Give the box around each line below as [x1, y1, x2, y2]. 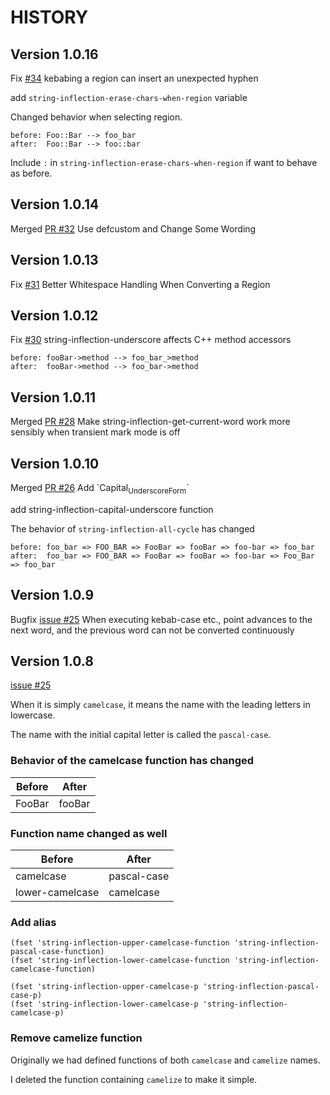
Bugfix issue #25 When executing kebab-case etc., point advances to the [10, 613, 313, 625]
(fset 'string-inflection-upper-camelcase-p [10, 982, 199, 992]
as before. [10, 167, 53, 179]
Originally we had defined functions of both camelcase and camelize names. [10, 1054, 321, 1066]
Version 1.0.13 [10, 252, 99, 269]
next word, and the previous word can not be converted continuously [10, 624, 295, 636]
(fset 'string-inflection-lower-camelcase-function [10, 956, 230, 966]
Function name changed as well [10, 826, 168, 840]
